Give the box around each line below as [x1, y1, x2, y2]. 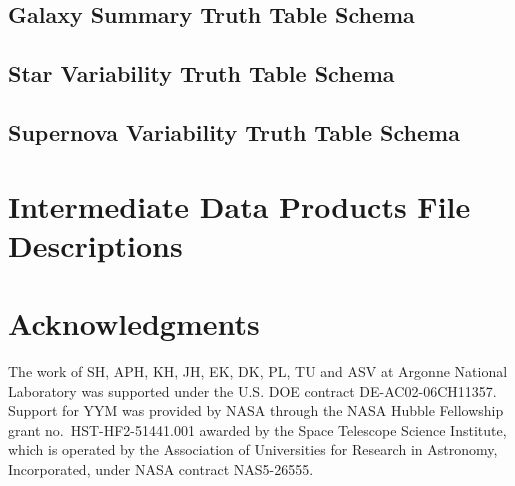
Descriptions [8, 224, 183, 265]
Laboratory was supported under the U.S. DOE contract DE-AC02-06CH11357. [8, 380, 497, 401]
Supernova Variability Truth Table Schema [8, 116, 460, 147]
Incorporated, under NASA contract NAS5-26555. [8, 459, 314, 479]
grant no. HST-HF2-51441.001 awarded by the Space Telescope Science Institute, [8, 419, 507, 440]
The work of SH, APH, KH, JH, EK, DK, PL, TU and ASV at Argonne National [8, 361, 508, 382]
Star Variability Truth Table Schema [8, 58, 395, 89]
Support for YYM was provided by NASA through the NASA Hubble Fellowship [8, 400, 504, 421]
